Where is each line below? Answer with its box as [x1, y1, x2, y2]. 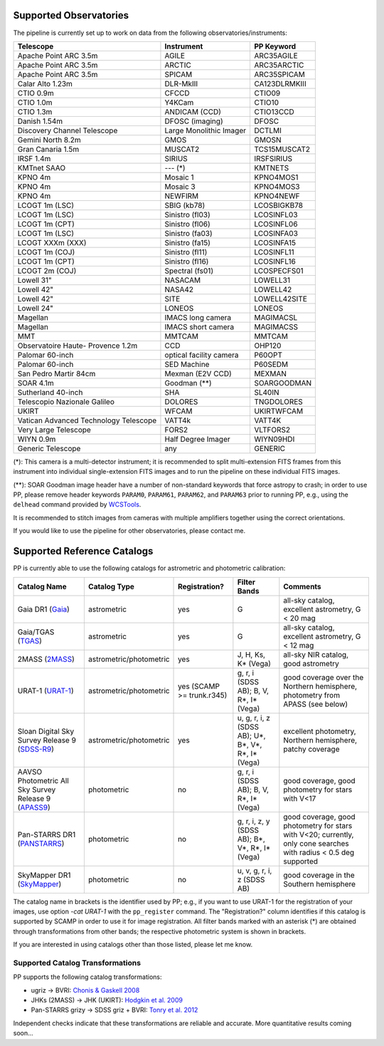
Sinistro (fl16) [164, 257, 209, 266]
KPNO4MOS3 [253, 182, 300, 192]
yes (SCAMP [178, 681, 220, 691]
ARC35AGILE [253, 51, 298, 61]
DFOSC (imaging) [164, 116, 223, 126]
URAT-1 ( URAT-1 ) [17, 685, 74, 695]
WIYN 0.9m [17, 434, 56, 444]
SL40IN [253, 387, 280, 397]
